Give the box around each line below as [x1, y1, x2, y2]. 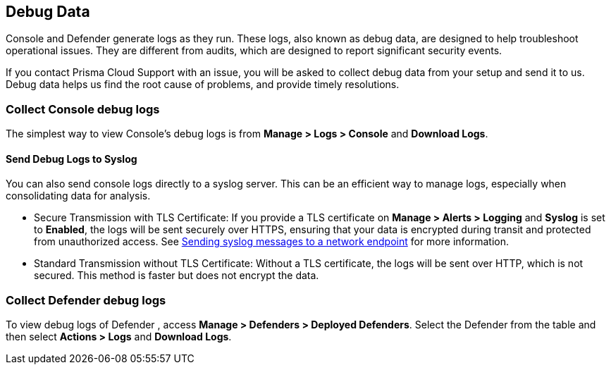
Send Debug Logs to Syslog [6, 152, 137, 165]
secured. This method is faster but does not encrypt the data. [34, 269, 319, 282]
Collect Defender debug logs [6, 292, 166, 307]
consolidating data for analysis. [6, 190, 151, 202]
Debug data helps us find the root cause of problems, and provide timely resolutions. [6, 78, 400, 91]
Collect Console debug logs [6, 101, 160, 116]
